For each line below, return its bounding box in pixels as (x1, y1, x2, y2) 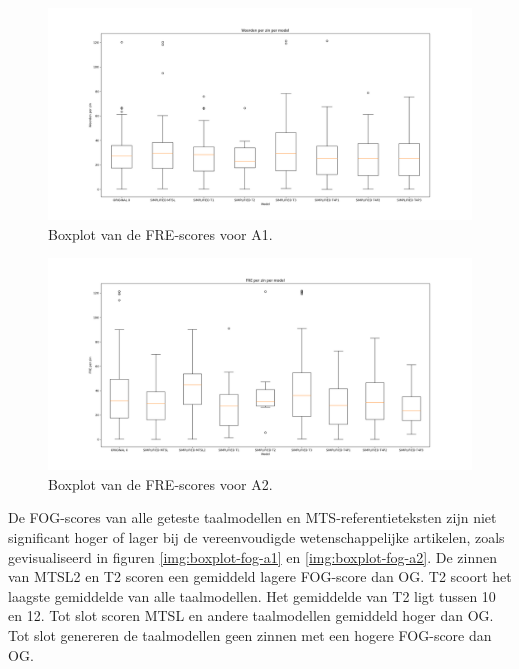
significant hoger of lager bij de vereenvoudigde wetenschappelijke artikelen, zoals (8, 526, 505, 547)
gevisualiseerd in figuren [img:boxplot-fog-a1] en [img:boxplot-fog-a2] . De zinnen (8, 546, 497, 567)
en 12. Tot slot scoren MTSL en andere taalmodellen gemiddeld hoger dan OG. (8, 605, 494, 626)
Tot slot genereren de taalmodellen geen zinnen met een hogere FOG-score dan (8, 624, 492, 645)
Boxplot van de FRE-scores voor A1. (48, 223, 273, 244)
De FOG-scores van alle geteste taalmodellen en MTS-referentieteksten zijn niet (8, 507, 497, 528)
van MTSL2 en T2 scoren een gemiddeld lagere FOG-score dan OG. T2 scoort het (8, 566, 512, 587)
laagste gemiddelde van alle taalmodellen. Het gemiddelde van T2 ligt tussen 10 (8, 585, 496, 606)
